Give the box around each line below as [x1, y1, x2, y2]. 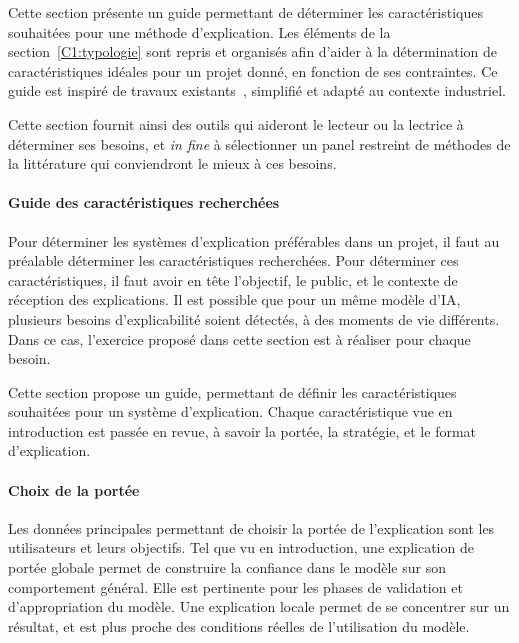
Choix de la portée [8, 479, 140, 500]
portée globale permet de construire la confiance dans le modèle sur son [8, 557, 446, 578]
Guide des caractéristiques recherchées [8, 192, 280, 213]
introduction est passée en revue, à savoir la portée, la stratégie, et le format [8, 420, 477, 441]
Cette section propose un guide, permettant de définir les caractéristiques [8, 381, 457, 402]
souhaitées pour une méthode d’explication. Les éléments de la [8, 21, 391, 42]
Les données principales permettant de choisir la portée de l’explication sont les [8, 517, 495, 538]
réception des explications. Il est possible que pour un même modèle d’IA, [8, 289, 461, 310]
